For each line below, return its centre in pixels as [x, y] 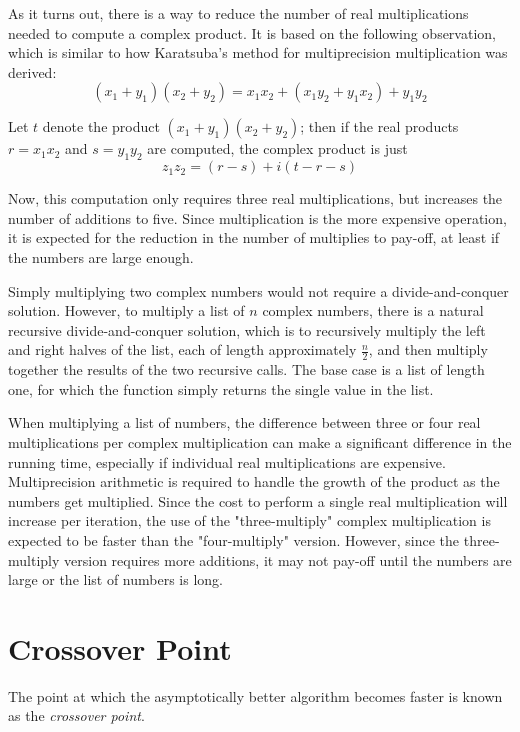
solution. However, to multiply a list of [126, 310]
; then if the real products [379, 126]
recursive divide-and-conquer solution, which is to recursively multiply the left [247, 329]
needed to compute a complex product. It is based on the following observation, [252, 32]
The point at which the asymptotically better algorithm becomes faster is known [255, 695]
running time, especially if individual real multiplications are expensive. [227, 461]
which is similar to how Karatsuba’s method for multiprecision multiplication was [258, 52]
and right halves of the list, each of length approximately [182, 349]
